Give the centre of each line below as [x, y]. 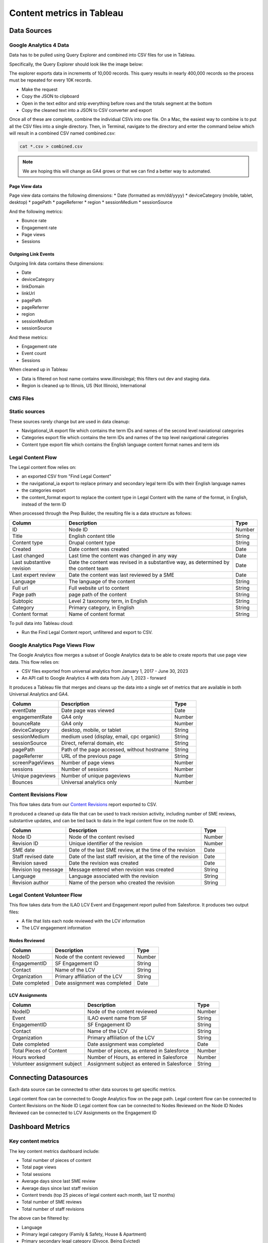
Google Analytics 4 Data [39, 45]
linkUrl [28, 293]
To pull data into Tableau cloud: [41, 623]
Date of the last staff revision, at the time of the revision [134, 856]
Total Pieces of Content [39, 1051]
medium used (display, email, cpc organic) [111, 736]
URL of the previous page [91, 756]
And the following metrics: [36, 211]
